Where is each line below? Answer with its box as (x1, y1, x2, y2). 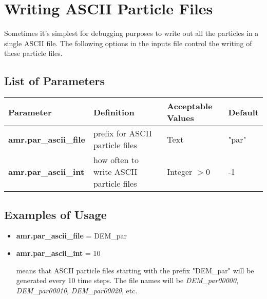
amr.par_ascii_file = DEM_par (16, 230, 127, 241)
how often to (93, 154, 139, 166)
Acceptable (167, 100, 213, 112)
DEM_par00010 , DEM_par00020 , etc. (16, 285, 138, 295)
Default (228, 106, 259, 118)
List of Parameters (4, 73, 105, 89)
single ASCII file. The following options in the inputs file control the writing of (4, 37, 252, 48)
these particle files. (4, 48, 63, 58)
